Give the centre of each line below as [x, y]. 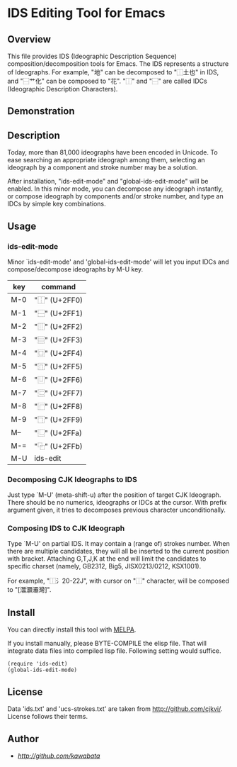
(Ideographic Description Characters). [63, 89]
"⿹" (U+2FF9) [59, 420]
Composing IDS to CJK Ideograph [66, 528]
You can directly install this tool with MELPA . [72, 629]
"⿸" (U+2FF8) [59, 406]
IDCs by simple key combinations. [57, 204]
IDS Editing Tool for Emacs [86, 13]
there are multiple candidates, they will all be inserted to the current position [118, 552]
